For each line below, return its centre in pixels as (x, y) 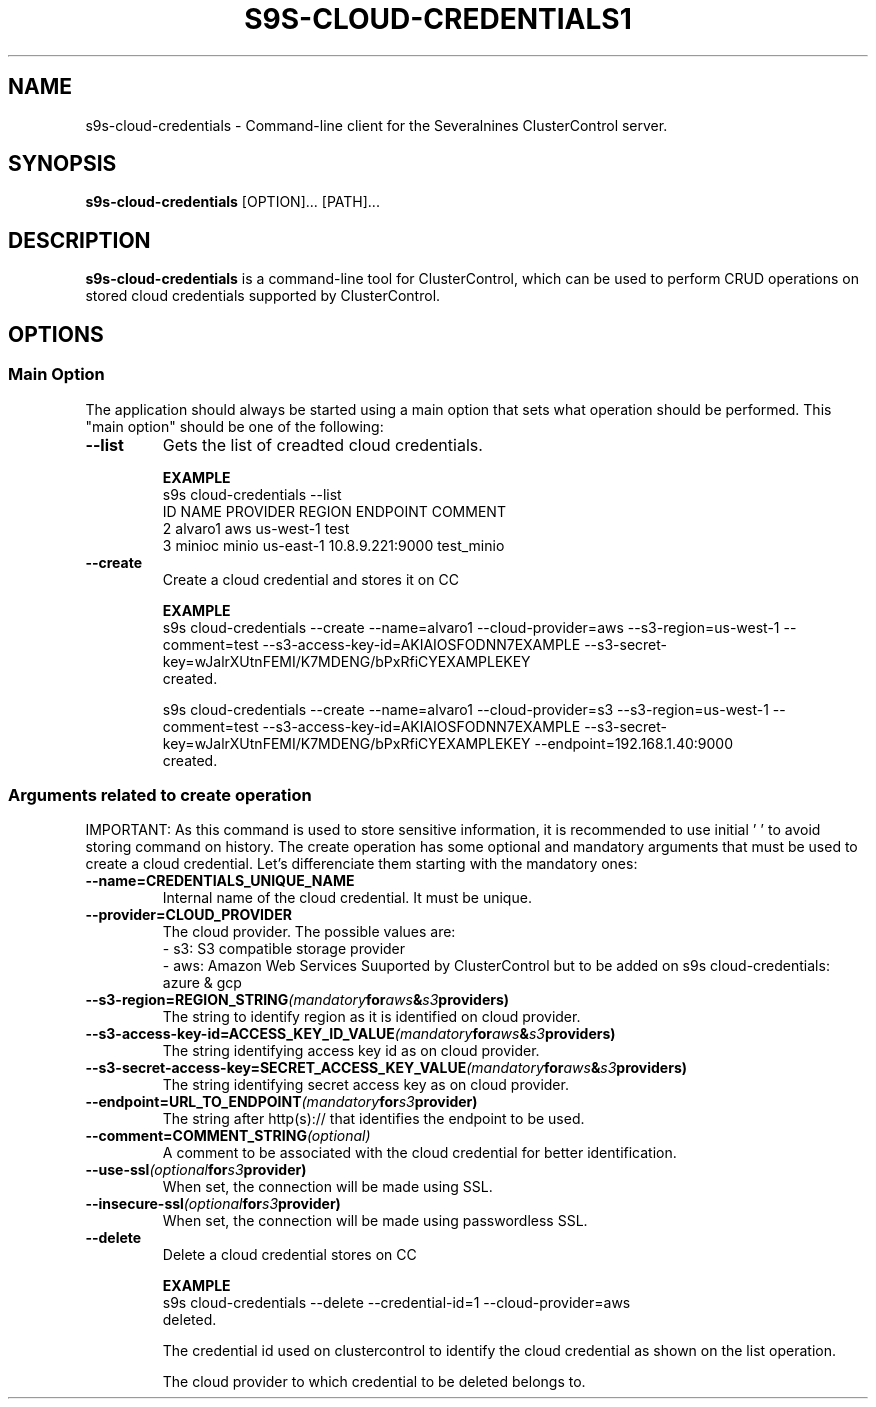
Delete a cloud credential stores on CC (289, 1255)
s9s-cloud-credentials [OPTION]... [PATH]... (232, 202)
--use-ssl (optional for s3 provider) (196, 1170)
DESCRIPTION (79, 240)
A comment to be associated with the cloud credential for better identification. (419, 1153)
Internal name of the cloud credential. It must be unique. (347, 898)
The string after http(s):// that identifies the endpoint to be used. (373, 1119)
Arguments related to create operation (160, 794)
